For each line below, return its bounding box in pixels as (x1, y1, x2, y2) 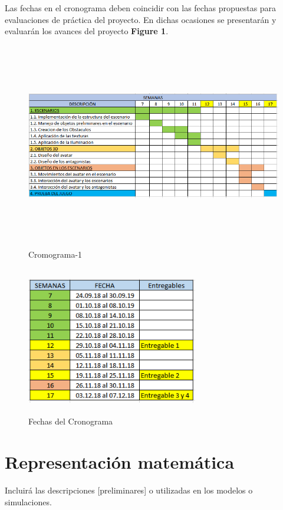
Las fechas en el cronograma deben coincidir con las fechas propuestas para (5, 2, 277, 14)
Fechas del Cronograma (28, 415, 113, 427)
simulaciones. (5, 495, 52, 508)
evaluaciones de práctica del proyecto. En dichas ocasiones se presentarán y (5, 13, 277, 25)
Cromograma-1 (28, 248, 83, 260)
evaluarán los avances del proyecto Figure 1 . (5, 25, 169, 37)
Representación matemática (5, 450, 235, 474)
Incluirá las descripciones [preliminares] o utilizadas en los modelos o (5, 484, 253, 496)
